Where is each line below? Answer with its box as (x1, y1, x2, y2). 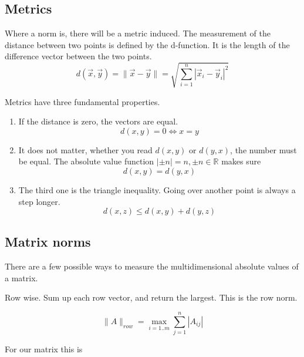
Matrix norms (5, 233, 91, 251)
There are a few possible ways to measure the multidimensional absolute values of (5, 260, 299, 272)
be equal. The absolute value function (18, 155, 154, 167)
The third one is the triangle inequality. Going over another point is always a (18, 183, 296, 196)
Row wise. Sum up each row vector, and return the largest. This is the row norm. (5, 291, 298, 304)
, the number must (230, 143, 297, 156)
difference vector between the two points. (5, 50, 152, 62)
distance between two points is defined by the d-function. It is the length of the (5, 38, 290, 50)
